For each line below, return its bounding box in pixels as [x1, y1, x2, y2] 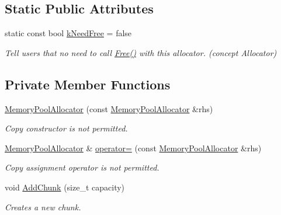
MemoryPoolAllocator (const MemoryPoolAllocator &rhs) [5, 102, 213, 115]
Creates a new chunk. [5, 200, 81, 213]
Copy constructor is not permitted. [5, 122, 128, 134]
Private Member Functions [5, 75, 171, 93]
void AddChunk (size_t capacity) [5, 181, 125, 193]
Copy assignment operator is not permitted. [5, 161, 159, 174]
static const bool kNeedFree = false [5, 27, 132, 39]
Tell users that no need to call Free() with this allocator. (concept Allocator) [5, 46, 277, 58]
